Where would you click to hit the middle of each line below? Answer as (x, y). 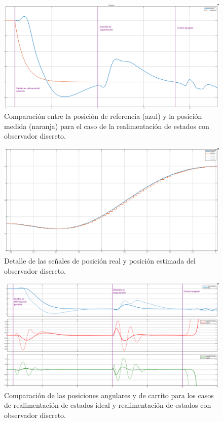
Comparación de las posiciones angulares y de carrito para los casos (109, 395)
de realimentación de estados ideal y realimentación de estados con (108, 405)
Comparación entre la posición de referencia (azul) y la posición (103, 116)
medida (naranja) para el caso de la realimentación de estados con (107, 126)
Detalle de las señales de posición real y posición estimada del (100, 261)
